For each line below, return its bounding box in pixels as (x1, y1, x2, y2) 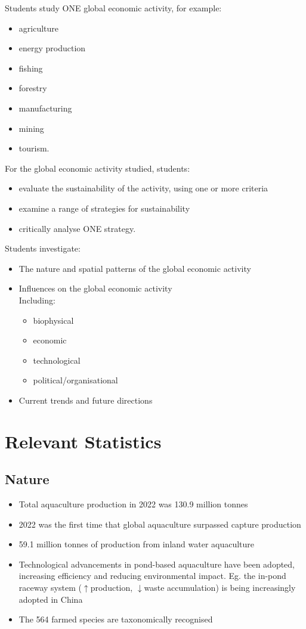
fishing (18, 61, 43, 74)
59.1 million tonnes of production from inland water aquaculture (18, 538, 255, 550)
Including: (18, 293, 55, 306)
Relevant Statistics (5, 429, 162, 453)
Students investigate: (5, 242, 81, 255)
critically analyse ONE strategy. (18, 222, 136, 234)
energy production (18, 42, 86, 54)
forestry (18, 82, 47, 94)
